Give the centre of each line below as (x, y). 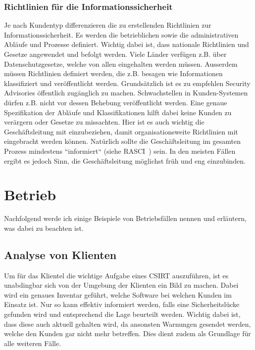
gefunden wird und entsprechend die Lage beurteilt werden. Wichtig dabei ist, (122, 314)
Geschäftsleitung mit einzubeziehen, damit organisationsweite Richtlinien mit (121, 131)
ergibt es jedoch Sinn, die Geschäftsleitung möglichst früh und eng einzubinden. (125, 160)
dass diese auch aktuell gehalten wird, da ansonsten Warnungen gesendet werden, (127, 324)
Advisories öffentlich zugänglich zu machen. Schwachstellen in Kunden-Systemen (126, 93)
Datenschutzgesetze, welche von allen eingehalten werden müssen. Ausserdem (121, 64)
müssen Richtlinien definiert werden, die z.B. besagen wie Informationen (113, 73)
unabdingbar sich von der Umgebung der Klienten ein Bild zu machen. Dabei (121, 285)
